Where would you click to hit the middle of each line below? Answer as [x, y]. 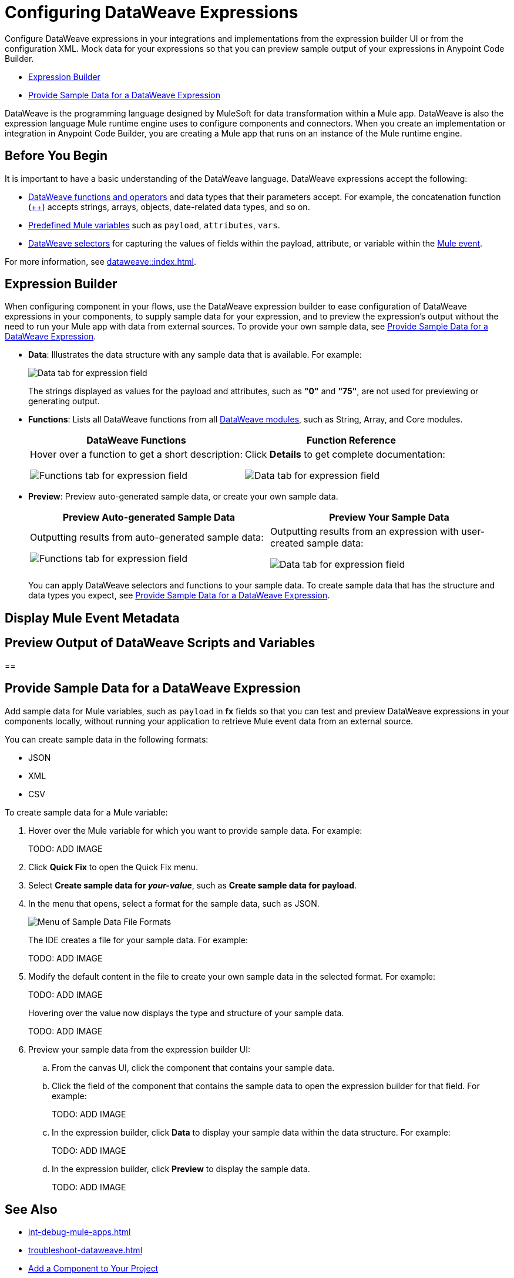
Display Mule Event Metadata [92, 618]
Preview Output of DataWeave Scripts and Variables [160, 643]
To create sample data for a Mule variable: [86, 812]
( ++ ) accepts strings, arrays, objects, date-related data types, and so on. [169, 207]
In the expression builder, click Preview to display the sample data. [181, 1169]
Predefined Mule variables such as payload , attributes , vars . [154, 225]
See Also [31, 1209]
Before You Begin [56, 156]
